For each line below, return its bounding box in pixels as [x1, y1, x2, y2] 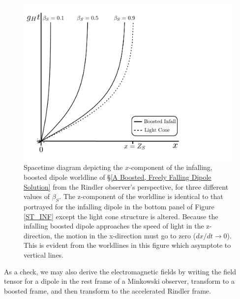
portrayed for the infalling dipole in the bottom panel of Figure [24, 201, 214, 212]
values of [24, 191, 50, 201]
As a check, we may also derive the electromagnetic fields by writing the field [4, 266, 236, 276]
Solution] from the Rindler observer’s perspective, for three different [24, 181, 229, 192]
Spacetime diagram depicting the [24, 162, 123, 172]
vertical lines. [24, 250, 64, 260]
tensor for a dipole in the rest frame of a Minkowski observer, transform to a [4, 276, 235, 286]
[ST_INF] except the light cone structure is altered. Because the [24, 211, 218, 221]
